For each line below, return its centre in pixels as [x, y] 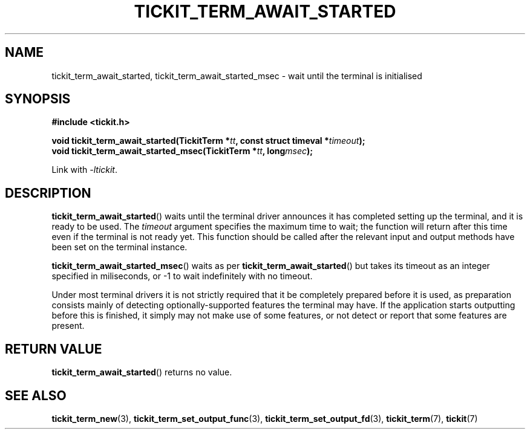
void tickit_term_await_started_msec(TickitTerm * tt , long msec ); [182, 151]
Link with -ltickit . [85, 170]
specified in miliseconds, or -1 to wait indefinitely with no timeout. [182, 276]
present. [68, 326]
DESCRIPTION [48, 193]
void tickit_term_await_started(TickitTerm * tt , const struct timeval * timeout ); [208, 141]
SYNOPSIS [38, 99]
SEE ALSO [36, 395]
